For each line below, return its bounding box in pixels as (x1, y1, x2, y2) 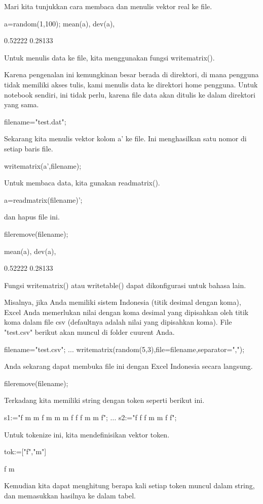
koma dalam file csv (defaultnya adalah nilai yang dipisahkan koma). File (4, 317, 232, 327)
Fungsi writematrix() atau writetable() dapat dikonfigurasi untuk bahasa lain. (4, 279, 246, 290)
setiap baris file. (4, 143, 53, 153)
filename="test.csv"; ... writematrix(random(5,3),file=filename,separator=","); (4, 343, 245, 354)
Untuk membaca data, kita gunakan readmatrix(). (4, 177, 160, 188)
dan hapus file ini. (4, 211, 60, 222)
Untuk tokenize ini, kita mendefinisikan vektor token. (4, 429, 170, 439)
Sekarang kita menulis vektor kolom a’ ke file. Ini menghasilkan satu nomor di (4, 133, 247, 144)
